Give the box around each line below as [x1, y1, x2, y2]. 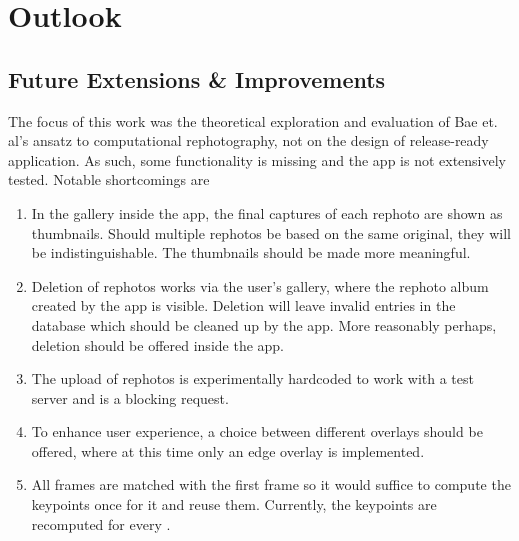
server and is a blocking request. [31, 387, 229, 408]
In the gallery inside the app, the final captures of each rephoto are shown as [31, 202, 503, 223]
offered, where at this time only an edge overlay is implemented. [31, 440, 425, 461]
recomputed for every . [31, 513, 171, 534]
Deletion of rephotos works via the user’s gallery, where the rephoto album [31, 275, 489, 296]
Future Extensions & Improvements [8, 63, 386, 94]
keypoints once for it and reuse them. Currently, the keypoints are [31, 494, 437, 515]
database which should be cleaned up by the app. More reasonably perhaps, [31, 314, 497, 335]
